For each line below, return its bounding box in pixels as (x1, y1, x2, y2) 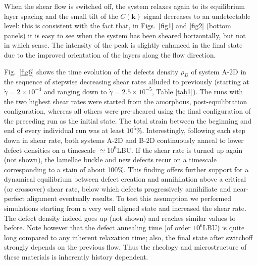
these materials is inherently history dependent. (4, 252, 148, 262)
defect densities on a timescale (4, 144, 96, 155)
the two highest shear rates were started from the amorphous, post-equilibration (4, 96, 247, 106)
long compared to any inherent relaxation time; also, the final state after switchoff (4, 232, 253, 242)
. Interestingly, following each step (142, 125, 246, 135)
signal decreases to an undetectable (144, 10, 251, 21)
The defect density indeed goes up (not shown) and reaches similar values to (4, 212, 236, 223)
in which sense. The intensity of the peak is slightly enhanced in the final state (4, 40, 243, 50)
